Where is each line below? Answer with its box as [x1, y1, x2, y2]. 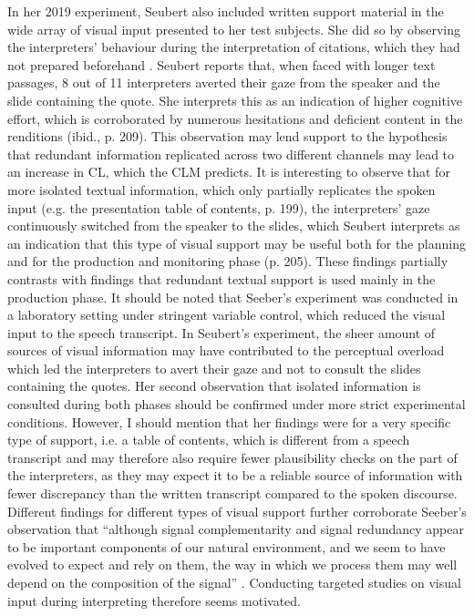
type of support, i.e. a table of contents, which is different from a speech [7, 430, 410, 449]
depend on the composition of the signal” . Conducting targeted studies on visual [7, 573, 461, 591]
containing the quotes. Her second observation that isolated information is [7, 376, 421, 395]
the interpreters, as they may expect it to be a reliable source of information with [7, 466, 463, 485]
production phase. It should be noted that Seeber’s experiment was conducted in [7, 287, 459, 306]
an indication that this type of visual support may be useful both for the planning [7, 233, 466, 252]
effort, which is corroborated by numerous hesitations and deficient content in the [7, 108, 463, 128]
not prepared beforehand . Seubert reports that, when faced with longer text [7, 55, 436, 74]
